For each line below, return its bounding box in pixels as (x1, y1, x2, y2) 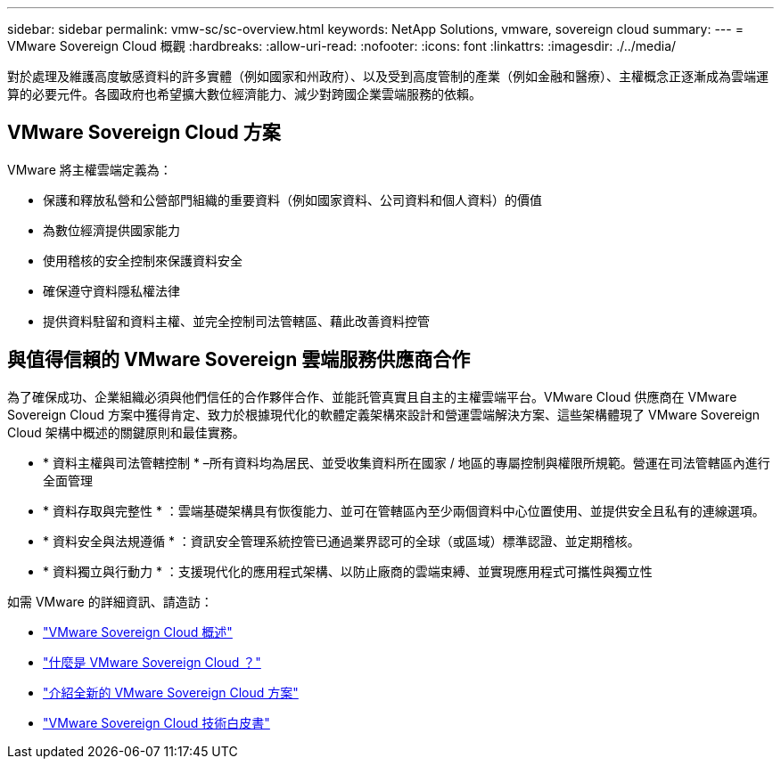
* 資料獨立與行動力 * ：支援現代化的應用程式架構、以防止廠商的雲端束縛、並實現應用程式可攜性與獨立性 (43, 563, 653, 579)
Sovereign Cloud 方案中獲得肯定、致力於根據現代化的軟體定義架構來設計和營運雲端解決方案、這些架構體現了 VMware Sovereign (7, 406, 760, 422)
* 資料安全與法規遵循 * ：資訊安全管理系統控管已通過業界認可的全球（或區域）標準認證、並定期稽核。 (43, 533, 640, 549)
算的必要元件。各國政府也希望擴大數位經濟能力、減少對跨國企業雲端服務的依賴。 (7, 86, 481, 102)
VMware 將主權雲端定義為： (7, 161, 172, 177)
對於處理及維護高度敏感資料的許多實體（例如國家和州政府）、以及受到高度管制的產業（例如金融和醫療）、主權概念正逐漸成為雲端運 (7, 69, 769, 84)
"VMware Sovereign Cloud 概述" (43, 623, 233, 640)
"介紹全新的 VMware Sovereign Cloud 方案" (43, 684, 299, 700)
